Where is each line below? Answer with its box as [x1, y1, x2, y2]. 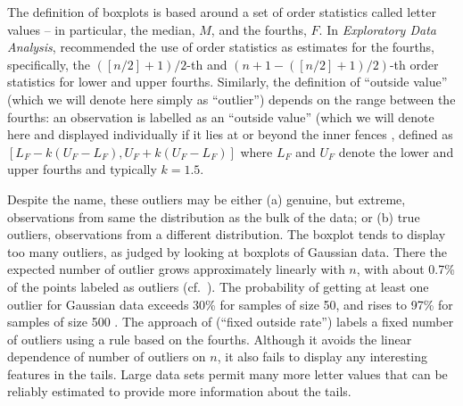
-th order [389, 54, 439, 73]
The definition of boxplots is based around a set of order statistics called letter [7, 3, 436, 21]
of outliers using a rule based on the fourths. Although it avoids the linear [7, 329, 412, 348]
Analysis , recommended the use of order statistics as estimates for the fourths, [7, 37, 435, 56]
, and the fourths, [211, 20, 307, 38]
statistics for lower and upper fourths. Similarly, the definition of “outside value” [7, 72, 448, 91]
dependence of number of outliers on [7, 347, 206, 366]
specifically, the [7, 54, 91, 73]
